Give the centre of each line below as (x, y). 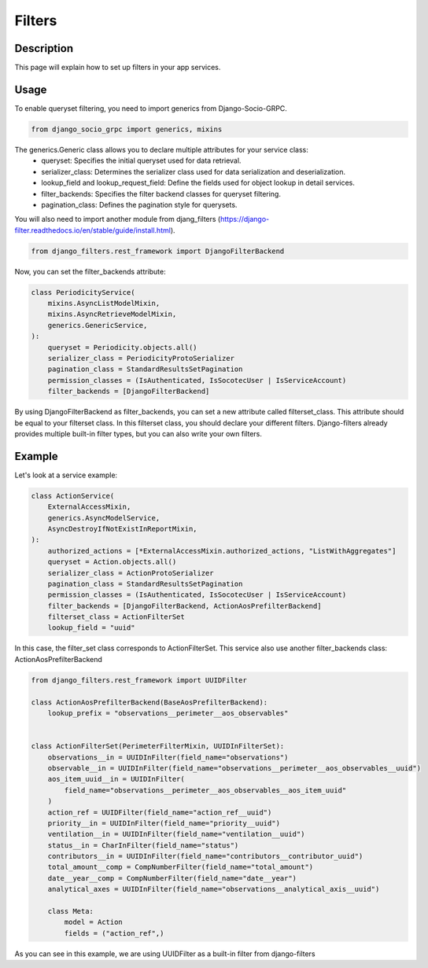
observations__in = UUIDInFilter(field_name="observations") (168, 757)
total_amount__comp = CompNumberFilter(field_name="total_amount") (181, 867)
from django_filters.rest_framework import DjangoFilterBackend (158, 251)
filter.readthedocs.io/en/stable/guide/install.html (92, 230)
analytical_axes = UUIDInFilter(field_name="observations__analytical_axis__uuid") (214, 889)
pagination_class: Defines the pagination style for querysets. (139, 204)
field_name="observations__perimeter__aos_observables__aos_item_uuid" (205, 790)
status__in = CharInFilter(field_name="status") (143, 845)
